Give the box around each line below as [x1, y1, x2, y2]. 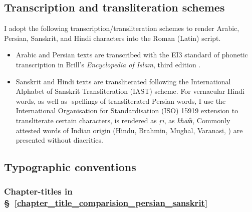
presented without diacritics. [16, 135, 103, 145]
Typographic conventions [4, 159, 136, 175]
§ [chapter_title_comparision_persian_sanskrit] [4, 197, 208, 209]
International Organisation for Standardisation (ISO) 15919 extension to [16, 105, 238, 116]
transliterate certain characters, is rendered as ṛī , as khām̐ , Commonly [16, 115, 230, 125]
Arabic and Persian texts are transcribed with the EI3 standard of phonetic [16, 49, 248, 60]
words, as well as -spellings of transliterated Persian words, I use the [16, 95, 226, 106]
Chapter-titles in [4, 185, 73, 198]
